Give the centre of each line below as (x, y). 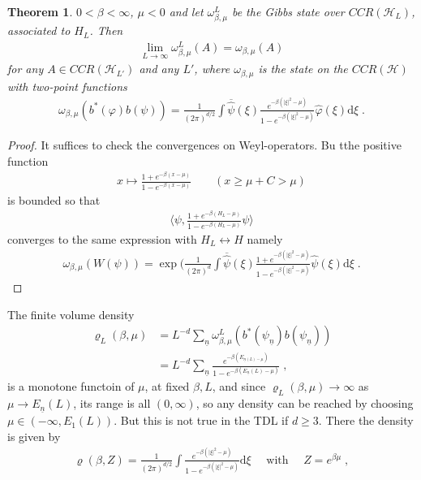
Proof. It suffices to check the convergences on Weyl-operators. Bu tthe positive (204, 145)
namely (265, 238)
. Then (106, 30)
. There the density (366, 420)
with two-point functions (67, 86)
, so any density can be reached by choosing (305, 403)
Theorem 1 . (40, 11)
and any (159, 69)
